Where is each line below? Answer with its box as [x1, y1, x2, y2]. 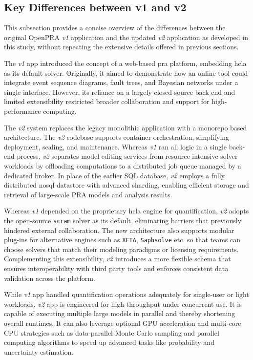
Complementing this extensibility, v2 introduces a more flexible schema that [4, 254, 231, 264]
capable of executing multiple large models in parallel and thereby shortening [4, 308, 235, 318]
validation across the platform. [4, 273, 95, 283]
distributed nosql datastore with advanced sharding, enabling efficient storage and [4, 180, 249, 190]
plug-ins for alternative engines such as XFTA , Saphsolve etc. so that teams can [4, 234, 241, 245]
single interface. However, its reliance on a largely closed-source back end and [4, 86, 235, 97]
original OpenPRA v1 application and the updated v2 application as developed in [4, 32, 248, 42]
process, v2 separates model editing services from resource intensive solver [17, 151, 238, 161]
